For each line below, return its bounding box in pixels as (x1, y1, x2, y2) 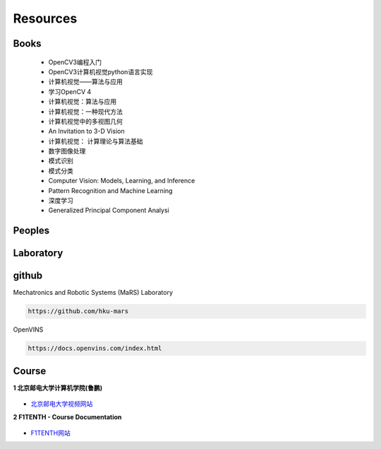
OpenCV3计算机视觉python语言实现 (48, 67, 153, 76)
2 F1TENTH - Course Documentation (13, 412, 122, 421)
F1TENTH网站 (30, 428, 71, 437)
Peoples (13, 225, 50, 237)
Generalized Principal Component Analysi (48, 206, 169, 215)
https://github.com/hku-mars (28, 308, 129, 315)
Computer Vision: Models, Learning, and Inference (48, 177, 195, 185)
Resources (13, 11, 78, 26)
